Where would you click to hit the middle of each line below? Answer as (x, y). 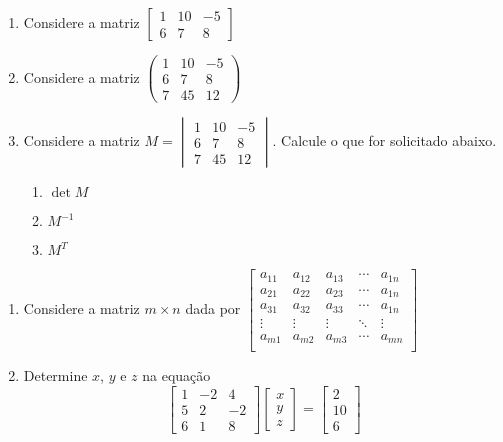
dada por (213, 308)
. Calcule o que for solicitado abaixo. (384, 140)
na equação (176, 375)
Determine (55, 375)
